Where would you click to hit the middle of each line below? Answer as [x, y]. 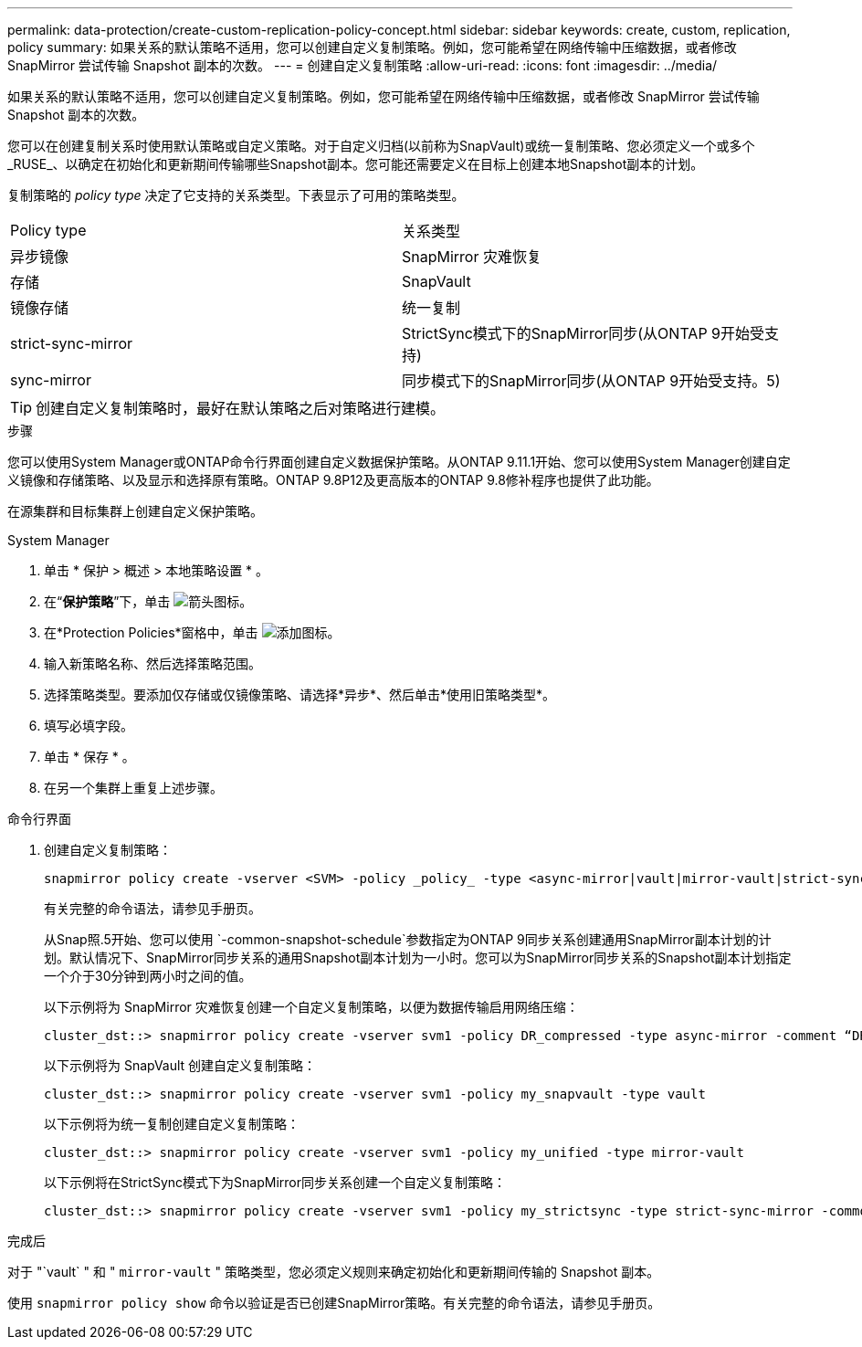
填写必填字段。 [89, 726]
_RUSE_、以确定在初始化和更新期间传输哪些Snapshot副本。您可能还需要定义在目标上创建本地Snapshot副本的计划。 [356, 164]
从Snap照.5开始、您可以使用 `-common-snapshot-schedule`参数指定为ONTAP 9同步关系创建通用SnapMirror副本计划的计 [408, 939]
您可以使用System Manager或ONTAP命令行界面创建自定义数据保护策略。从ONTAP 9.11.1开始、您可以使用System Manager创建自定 [399, 462]
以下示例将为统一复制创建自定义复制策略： [172, 1124]
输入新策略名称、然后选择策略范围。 [152, 663]
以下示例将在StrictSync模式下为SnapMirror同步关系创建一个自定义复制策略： [275, 1182]
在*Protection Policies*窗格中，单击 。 [192, 632]
